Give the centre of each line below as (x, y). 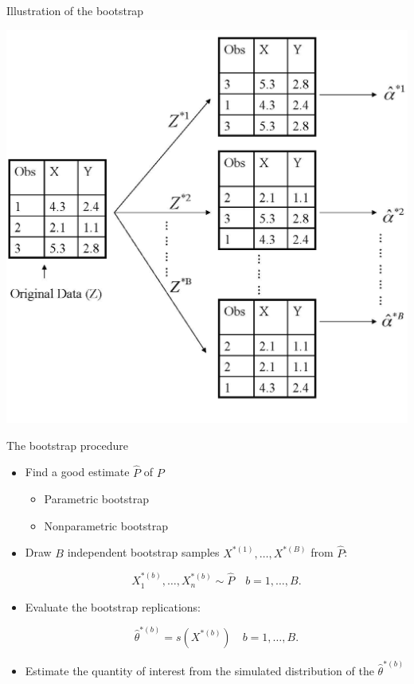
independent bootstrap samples (143, 552)
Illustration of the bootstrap (75, 10)
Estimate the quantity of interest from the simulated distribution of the (199, 670)
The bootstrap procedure (68, 445)
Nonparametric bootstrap (106, 525)
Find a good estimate (77, 472)
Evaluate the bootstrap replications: (113, 606)
